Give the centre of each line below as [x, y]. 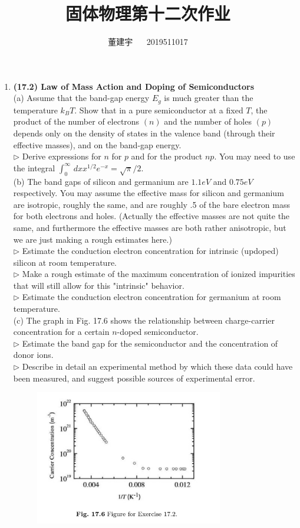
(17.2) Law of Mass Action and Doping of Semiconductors [134, 86]
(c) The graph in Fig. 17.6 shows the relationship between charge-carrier [144, 320]
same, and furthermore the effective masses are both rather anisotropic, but [150, 227]
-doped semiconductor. [158, 332]
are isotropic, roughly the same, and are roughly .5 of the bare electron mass [151, 204]
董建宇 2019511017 [148, 42]
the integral [34, 167]
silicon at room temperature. [65, 262]
